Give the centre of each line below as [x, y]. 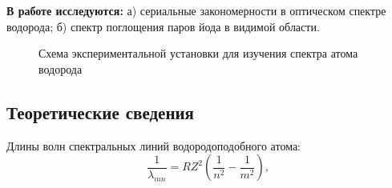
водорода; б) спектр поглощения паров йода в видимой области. [163, 26]
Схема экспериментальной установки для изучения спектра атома [198, 53]
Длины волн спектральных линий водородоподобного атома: [154, 145]
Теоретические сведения [100, 112]
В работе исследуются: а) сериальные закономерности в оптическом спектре [196, 11]
